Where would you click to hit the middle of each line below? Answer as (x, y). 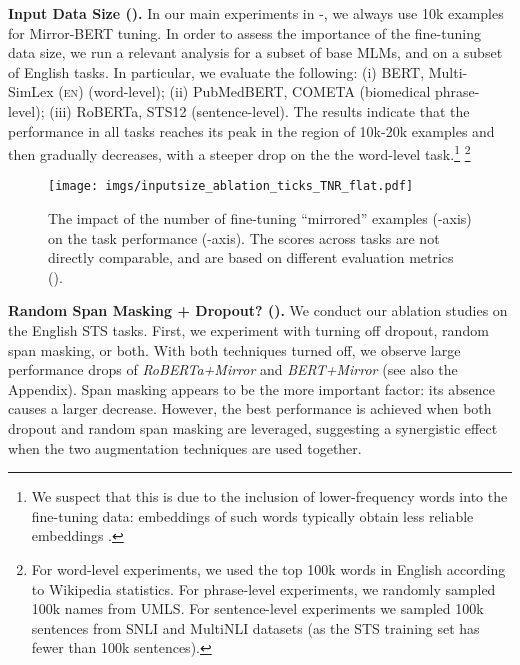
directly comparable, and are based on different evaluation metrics (251, 257)
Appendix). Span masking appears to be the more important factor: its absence (251, 388)
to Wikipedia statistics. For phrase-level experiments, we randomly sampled (263, 588)
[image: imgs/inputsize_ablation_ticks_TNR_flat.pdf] (231, 186)
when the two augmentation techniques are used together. (185, 447)
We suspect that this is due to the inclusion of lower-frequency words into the (269, 496)
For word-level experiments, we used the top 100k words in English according (268, 568)
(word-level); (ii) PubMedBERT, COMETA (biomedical (259, 91)
